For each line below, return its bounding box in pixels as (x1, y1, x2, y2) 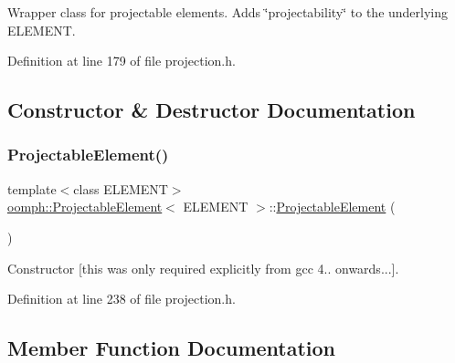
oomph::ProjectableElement (7, 197, 163, 216)
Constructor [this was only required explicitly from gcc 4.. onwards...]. (7, 258, 399, 277)
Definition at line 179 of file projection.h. (7, 51, 236, 70)
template (7, 179, 57, 198)
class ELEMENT (73, 179, 168, 198)
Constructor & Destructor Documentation (7, 96, 416, 124)
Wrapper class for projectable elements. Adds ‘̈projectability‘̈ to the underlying (7, 3, 449, 21)
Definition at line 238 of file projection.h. (7, 289, 236, 308)
